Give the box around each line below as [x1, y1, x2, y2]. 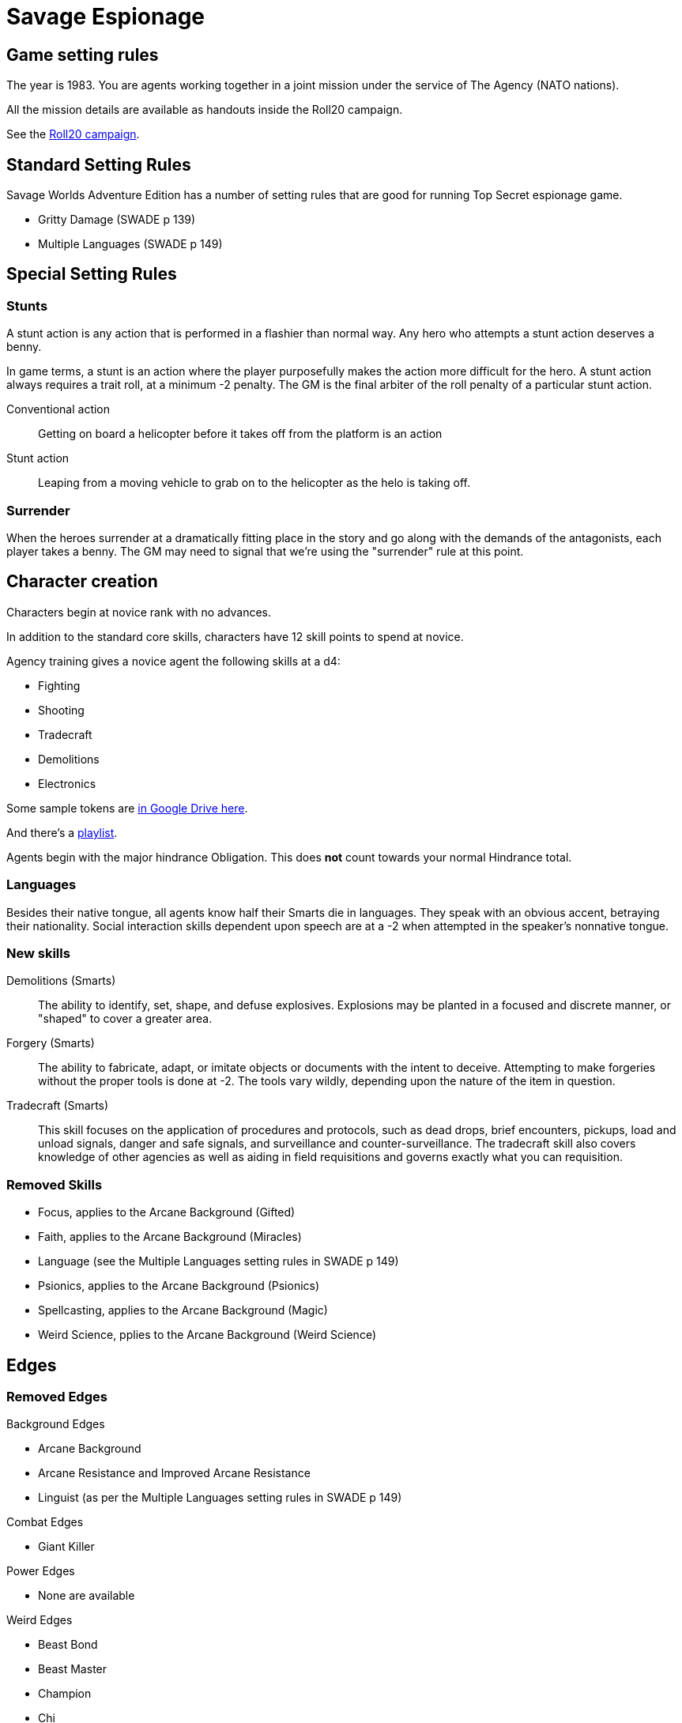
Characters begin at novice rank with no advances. [6, 605, 272, 619]
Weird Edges [6, 1613, 73, 1627]
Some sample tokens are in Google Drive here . [6, 801, 248, 815]
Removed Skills [6, 1176, 103, 1193]
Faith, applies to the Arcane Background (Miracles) [38, 1230, 302, 1244]
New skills [6, 944, 70, 961]
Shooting [38, 703, 85, 717]
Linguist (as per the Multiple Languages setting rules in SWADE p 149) [38, 1491, 402, 1505]
